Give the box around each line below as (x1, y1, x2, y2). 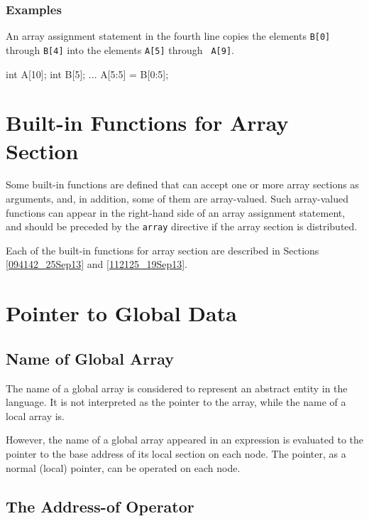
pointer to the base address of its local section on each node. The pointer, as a (6, 446, 346, 461)
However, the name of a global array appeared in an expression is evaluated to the (6, 432, 364, 447)
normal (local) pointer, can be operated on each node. (6, 460, 241, 475)
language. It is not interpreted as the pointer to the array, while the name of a (6, 394, 346, 409)
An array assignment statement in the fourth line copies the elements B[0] (6, 28, 331, 43)
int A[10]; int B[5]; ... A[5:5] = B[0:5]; (6, 66, 169, 81)
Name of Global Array (6, 347, 174, 369)
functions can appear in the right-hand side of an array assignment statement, (6, 205, 346, 220)
